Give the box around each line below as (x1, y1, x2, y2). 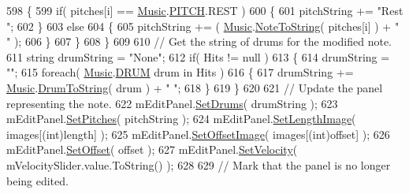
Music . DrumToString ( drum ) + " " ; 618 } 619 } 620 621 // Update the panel (6, 79, 383, 95)
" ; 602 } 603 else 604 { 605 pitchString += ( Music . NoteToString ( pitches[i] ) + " (6, 17, 400, 34)
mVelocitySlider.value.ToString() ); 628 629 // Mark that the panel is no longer (6, 156, 391, 173)
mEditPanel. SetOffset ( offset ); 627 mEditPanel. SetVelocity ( (6, 141, 298, 158)
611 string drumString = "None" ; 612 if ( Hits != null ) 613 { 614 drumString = (6, 48, 390, 65)
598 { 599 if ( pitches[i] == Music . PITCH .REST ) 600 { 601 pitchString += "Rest (6, 2, 403, 18)
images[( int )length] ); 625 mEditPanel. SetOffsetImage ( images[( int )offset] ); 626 (6, 125, 390, 142)
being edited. (6, 172, 69, 188)
